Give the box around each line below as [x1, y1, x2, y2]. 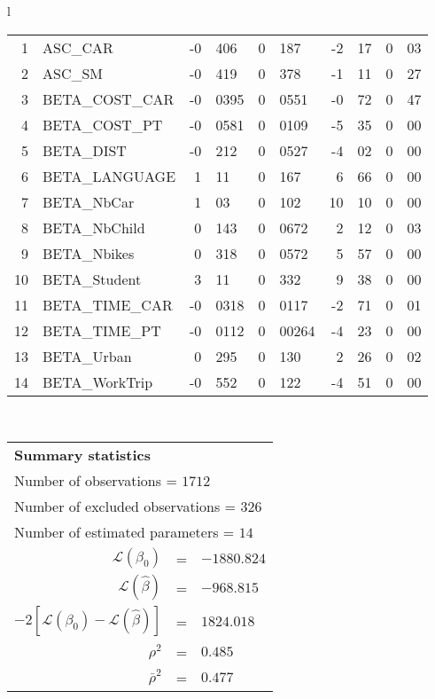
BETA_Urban [43, 345, 132, 366]
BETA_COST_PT [43, 114, 163, 135]
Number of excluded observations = [14, 496, 237, 517]
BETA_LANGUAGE [43, 165, 176, 186]
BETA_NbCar [43, 191, 135, 212]
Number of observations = [14, 470, 177, 491]
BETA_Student [43, 268, 142, 289]
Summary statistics [14, 444, 151, 466]
